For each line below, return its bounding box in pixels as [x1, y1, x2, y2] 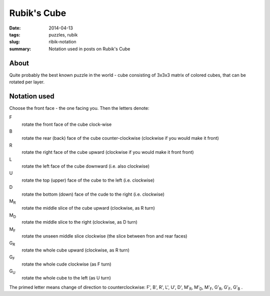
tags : [9, 31, 20, 37]
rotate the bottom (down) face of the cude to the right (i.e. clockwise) [21, 191, 165, 197]
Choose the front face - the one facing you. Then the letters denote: [9, 105, 149, 111]
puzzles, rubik [48, 31, 78, 37]
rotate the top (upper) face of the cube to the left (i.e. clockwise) [21, 177, 155, 183]
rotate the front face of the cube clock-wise [21, 121, 112, 127]
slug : [9, 39, 20, 45]
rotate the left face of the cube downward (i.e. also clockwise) [21, 163, 150, 169]
